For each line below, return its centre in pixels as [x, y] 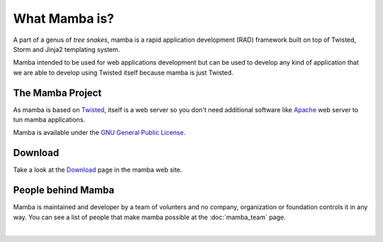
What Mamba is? [64, 18]
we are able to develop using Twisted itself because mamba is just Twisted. [123, 72]
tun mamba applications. [49, 120]
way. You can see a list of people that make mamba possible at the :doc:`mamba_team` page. [150, 217]
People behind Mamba [64, 191]
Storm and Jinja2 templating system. [67, 49]
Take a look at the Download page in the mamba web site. [98, 170]
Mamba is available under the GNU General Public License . [99, 133]
